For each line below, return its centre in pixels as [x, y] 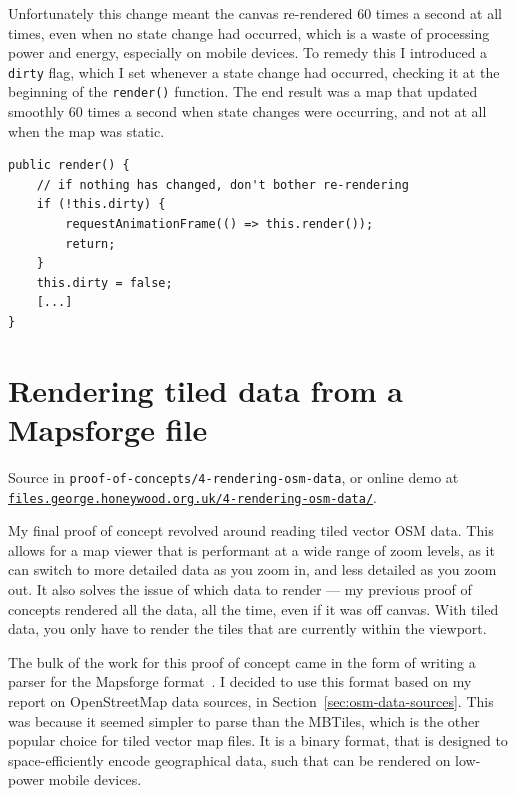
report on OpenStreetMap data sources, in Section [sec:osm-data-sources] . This [251, 701]
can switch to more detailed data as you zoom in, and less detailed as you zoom [252, 569]
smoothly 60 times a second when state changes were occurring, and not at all [247, 111]
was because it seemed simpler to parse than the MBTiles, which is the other [244, 720]
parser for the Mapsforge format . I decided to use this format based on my [240, 681]
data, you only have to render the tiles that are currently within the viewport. [247, 628]
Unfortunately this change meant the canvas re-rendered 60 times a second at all [255, 13]
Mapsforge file [108, 429]
